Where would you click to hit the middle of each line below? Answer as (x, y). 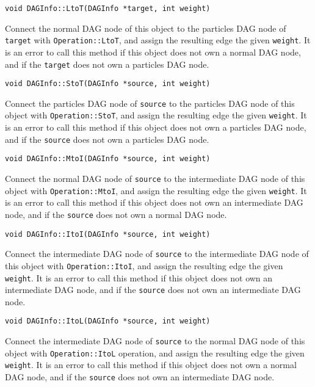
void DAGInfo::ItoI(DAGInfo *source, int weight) (108, 234)
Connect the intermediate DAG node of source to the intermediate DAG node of (157, 254)
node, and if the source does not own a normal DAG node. (116, 214)
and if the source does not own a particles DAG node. (107, 139)
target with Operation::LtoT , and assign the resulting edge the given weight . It (158, 40)
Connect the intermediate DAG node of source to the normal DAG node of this (155, 341)
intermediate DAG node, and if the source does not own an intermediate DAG (153, 290)
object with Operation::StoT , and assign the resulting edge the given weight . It (156, 115)
